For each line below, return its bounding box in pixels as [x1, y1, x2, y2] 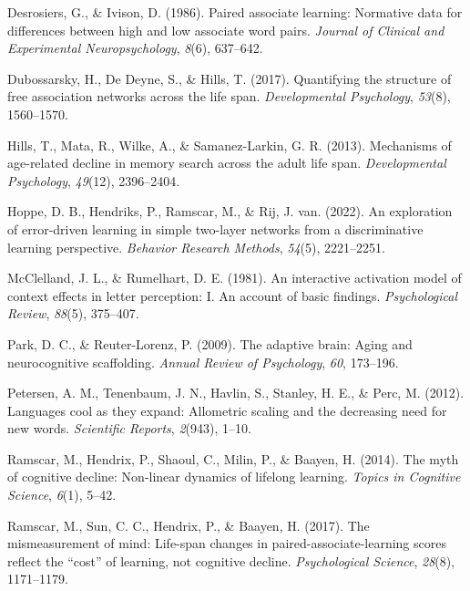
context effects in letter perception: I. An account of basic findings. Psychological [7, 285, 458, 305]
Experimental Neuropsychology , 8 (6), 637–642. [7, 38, 263, 57]
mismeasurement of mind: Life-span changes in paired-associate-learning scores [7, 534, 446, 553]
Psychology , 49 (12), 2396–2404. [7, 171, 180, 190]
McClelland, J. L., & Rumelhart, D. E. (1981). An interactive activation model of [7, 268, 462, 287]
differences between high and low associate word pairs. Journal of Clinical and [7, 20, 444, 39]
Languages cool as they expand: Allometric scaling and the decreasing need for [7, 400, 447, 420]
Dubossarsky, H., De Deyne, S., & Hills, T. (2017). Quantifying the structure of [7, 68, 452, 88]
